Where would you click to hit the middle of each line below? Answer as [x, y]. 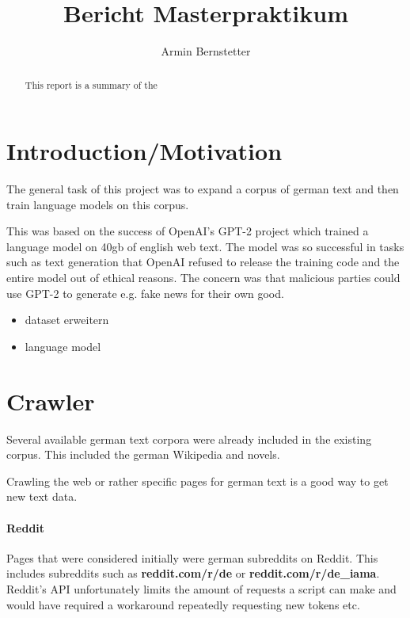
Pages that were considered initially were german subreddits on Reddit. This [192, 557]
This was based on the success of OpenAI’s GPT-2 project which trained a [188, 231]
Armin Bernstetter [206, 51]
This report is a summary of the [91, 84]
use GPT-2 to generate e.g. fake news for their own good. [145, 293]
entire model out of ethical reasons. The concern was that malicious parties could [203, 278]
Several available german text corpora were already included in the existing [189, 439]
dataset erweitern [67, 320]
